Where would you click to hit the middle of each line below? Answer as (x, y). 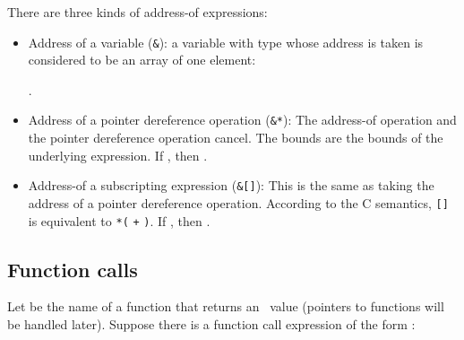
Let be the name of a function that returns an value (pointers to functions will (226, 306)
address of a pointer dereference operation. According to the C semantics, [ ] (238, 202)
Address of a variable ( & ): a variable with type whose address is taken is (226, 42)
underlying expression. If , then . (118, 155)
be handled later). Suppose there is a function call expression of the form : (211, 324)
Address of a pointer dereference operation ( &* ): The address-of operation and (242, 120)
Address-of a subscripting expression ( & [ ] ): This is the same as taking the (231, 185)
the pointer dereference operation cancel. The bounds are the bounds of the (236, 138)
